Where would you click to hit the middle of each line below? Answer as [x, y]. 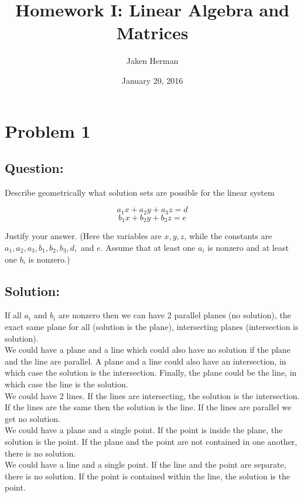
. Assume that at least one [148, 247]
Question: [34, 168]
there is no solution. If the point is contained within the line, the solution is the [147, 476]
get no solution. [33, 418]
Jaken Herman [152, 61]
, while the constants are [228, 236]
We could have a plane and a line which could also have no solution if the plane [148, 350]
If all [13, 315]
